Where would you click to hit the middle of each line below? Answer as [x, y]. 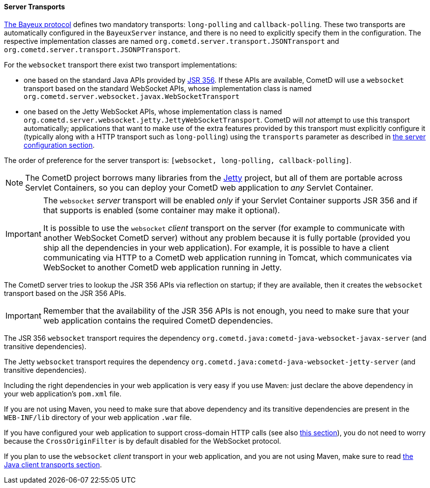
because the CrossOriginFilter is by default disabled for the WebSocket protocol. [143, 441]
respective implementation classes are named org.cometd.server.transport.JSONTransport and [172, 41]
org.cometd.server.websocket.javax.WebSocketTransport [132, 96]
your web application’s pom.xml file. [63, 393]
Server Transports [34, 7]
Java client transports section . [53, 464]
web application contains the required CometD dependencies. [158, 320]
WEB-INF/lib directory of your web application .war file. [98, 417]
